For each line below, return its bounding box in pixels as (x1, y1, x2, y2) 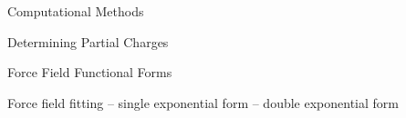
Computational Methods (7, 2, 144, 20)
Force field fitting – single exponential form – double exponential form (7, 93, 399, 112)
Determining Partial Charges (7, 32, 169, 51)
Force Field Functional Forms (7, 63, 172, 82)
